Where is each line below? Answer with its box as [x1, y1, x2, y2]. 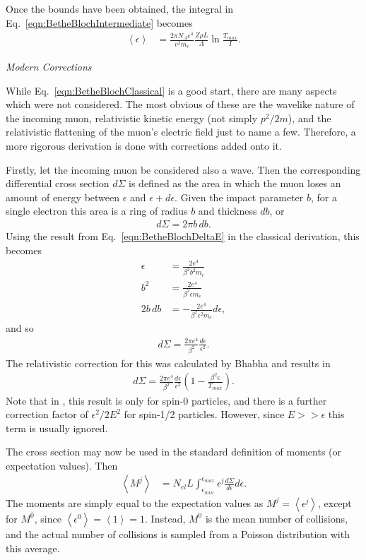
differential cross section [6, 176, 110, 191]
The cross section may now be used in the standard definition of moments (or [6, 444, 341, 459]
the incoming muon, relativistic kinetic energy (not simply [6, 110, 258, 125]
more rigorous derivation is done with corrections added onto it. [6, 138, 282, 153]
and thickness [198, 203, 257, 218]
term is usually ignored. [6, 420, 108, 435]
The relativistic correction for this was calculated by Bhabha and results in [6, 355, 331, 370]
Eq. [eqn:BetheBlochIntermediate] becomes [6, 15, 193, 30]
